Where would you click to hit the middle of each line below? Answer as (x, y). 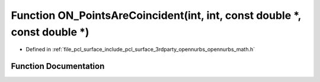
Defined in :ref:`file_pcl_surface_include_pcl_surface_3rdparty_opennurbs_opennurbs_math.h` (140, 50)
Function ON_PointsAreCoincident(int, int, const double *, (156, 15)
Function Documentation (58, 66)
